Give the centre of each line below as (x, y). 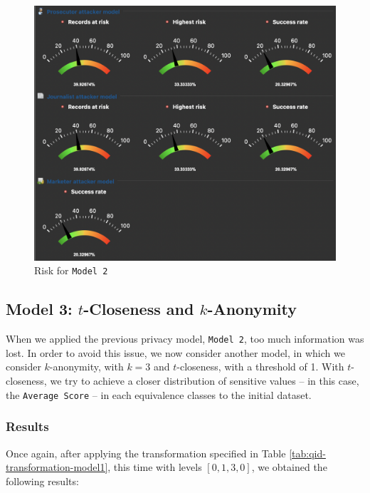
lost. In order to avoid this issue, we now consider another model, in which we (175, 352)
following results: (42, 481)
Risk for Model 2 (71, 270)
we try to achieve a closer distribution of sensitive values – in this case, (205, 381)
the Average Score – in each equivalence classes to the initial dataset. (159, 394)
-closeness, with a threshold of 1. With (260, 367)
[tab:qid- (307, 453)
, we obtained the (289, 467)
